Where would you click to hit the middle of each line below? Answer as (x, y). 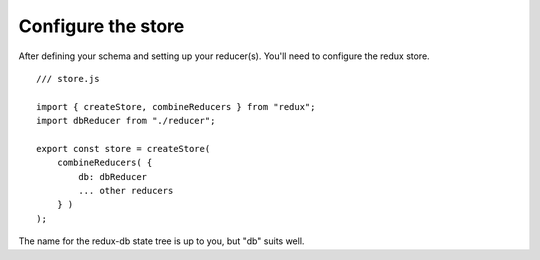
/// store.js (68, 78)
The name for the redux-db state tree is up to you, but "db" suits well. (161, 241)
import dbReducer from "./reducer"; (126, 121)
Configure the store (101, 26)
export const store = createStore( (123, 148)
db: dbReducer (113, 176)
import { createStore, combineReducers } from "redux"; (176, 106)
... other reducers (126, 191)
